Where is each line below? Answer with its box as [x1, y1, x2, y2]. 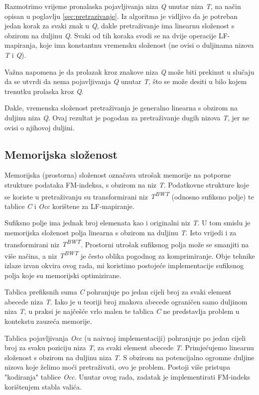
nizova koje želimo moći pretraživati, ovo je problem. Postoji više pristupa [4, 362, 231, 372]
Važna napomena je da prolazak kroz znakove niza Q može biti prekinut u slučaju [4, 66, 255, 77]
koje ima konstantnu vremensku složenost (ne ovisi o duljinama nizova [39, 40, 254, 50]
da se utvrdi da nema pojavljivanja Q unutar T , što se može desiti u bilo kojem [4, 76, 247, 87]
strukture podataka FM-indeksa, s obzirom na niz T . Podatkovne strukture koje [4, 179, 249, 190]
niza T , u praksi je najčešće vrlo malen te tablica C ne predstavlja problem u [4, 306, 240, 316]
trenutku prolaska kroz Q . [4, 86, 84, 96]
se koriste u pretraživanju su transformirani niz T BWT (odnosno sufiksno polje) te [4, 190, 254, 201]
